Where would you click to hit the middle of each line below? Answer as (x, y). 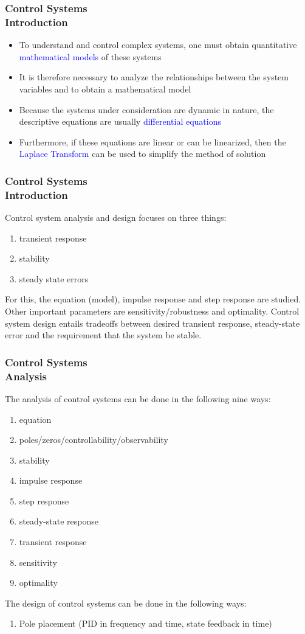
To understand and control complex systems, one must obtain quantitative (158, 45)
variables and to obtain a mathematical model (105, 89)
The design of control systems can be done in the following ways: (126, 603)
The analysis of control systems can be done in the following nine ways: (138, 398)
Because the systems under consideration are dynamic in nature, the (146, 109)
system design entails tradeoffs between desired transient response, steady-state (152, 323)
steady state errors (54, 278)
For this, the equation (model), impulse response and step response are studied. (153, 299)
